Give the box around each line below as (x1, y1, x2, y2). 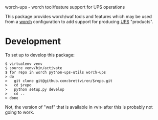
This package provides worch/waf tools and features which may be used (5, 14, 152, 19)
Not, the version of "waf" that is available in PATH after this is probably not (5, 104, 153, 110)
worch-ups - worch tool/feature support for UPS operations (5, 4, 125, 10)
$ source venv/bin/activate (5, 65, 63, 70)
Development (5, 36, 61, 47)
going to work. (5, 109, 34, 115)
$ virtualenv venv (5, 61, 43, 66)
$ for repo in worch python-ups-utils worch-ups (5, 70, 106, 75)
